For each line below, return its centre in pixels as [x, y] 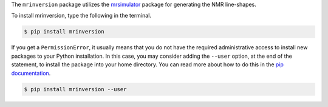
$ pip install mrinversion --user [75, 89]
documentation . [31, 73]
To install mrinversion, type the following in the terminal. [81, 16]
